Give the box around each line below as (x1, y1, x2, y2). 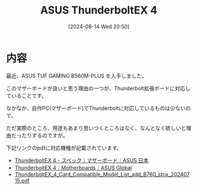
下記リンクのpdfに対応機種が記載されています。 (6, 144, 122, 151)
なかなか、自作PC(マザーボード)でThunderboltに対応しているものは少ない (6, 104, 186, 112)
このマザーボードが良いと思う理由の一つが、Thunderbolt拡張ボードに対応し (6, 85, 191, 92)
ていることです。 (6, 92, 47, 99)
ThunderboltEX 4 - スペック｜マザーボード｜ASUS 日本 (14, 156, 149, 164)
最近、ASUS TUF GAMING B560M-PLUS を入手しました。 (6, 72, 148, 79)
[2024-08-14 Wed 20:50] (68, 23, 130, 30)
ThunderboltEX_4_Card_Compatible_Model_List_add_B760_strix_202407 (14, 171, 190, 178)
